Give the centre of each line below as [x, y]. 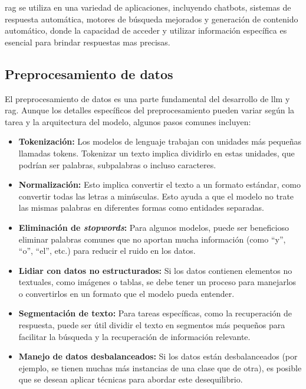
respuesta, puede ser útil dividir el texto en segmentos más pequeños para [152, 325]
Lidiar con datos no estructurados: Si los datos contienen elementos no [155, 270]
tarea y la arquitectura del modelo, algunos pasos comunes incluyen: [128, 121]
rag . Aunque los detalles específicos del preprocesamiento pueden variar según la [150, 110]
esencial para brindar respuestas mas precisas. [88, 42]
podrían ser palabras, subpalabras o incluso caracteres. [117, 164]
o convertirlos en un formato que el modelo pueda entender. [126, 293]
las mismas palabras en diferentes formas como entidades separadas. [141, 207]
